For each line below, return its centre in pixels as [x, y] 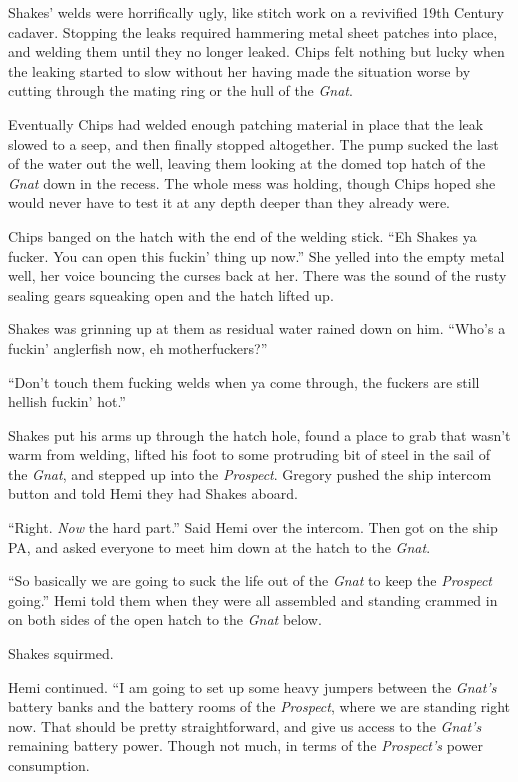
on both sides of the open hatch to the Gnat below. [165, 619]
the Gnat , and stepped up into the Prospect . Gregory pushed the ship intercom [250, 473]
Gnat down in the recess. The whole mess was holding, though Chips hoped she [252, 182]
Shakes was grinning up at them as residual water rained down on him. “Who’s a [257, 328]
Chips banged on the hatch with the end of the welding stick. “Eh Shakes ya [242, 235]
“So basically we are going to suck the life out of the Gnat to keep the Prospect [250, 580]
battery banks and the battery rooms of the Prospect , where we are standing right [259, 706]
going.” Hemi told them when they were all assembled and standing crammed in [253, 599]
